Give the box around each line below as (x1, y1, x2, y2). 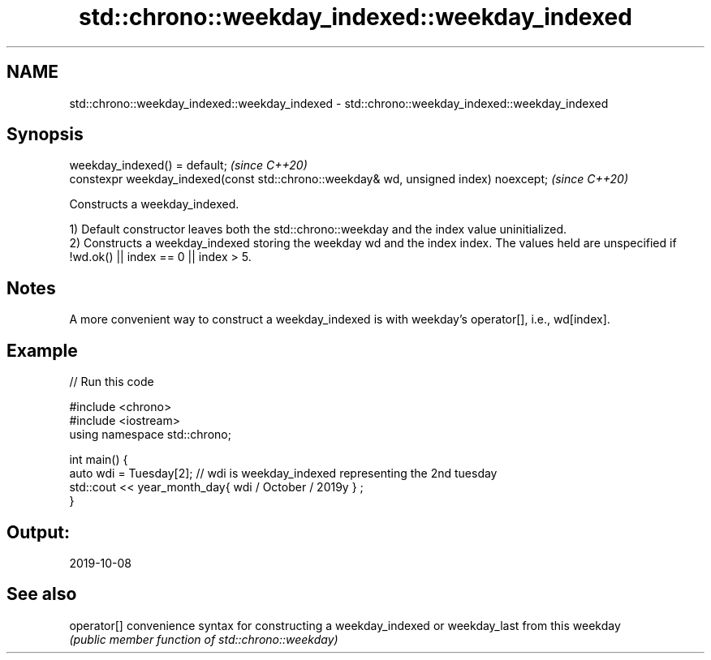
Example (6, 340, 78, 361)
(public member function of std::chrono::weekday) (69, 632, 338, 646)
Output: (6, 521, 70, 542)
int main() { (69, 452, 128, 467)
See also (6, 584, 77, 605)
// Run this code (69, 375, 154, 389)
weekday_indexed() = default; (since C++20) (69, 158, 308, 173)
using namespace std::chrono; (69, 427, 231, 442)
